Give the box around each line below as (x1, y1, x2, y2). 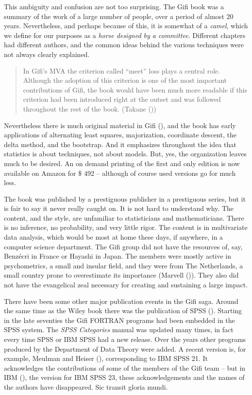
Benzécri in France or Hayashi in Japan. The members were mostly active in (4, 251, 232, 261)
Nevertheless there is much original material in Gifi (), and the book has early (4, 120, 236, 130)
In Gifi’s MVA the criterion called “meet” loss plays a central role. (23, 65, 220, 75)
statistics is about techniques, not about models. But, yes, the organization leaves (4, 149, 247, 159)
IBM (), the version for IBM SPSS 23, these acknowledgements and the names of (4, 372, 245, 382)
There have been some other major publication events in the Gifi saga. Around (4, 296, 238, 306)
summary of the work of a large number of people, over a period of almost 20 (4, 11, 234, 21)
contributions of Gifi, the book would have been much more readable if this (23, 84, 248, 94)
